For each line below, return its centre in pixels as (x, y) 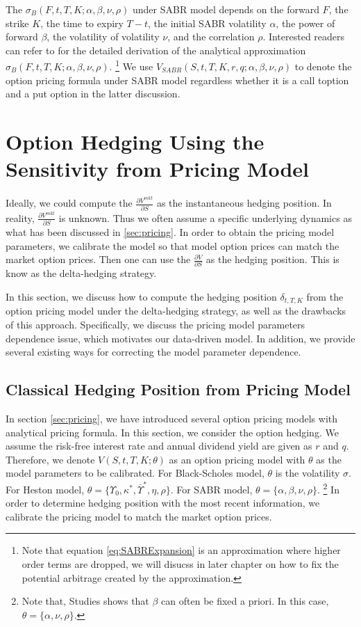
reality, (20, 217)
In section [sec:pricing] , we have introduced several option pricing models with (172, 419)
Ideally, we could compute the (69, 203)
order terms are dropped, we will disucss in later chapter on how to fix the (180, 564)
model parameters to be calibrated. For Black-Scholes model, (135, 473)
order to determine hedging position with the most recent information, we (163, 503)
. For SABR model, (211, 489)
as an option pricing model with (237, 459)
